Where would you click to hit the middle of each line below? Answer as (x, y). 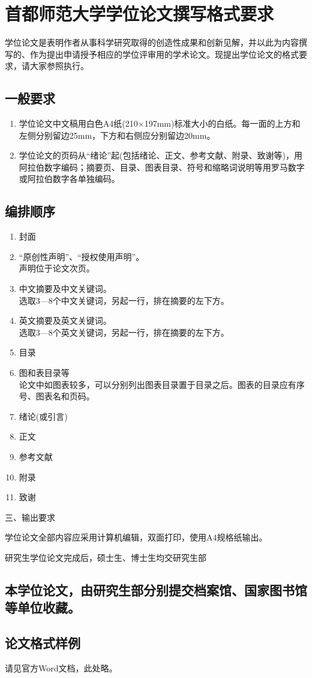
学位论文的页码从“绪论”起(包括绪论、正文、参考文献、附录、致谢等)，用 (160, 155)
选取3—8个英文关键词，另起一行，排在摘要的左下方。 (124, 332)
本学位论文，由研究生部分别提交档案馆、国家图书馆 (156, 589)
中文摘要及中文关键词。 (65, 289)
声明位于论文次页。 (57, 268)
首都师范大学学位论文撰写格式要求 (139, 14)
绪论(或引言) (43, 416)
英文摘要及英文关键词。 (65, 320)
